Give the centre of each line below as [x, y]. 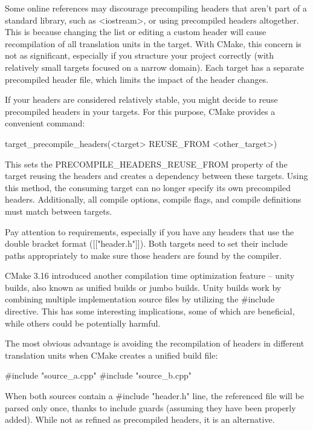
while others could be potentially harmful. [83, 323]
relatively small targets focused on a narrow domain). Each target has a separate [155, 67]
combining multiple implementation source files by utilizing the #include [140, 299]
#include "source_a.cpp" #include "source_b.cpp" [98, 375]
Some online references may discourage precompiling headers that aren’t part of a [156, 8]
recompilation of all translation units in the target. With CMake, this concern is [153, 43]
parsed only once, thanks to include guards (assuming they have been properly [150, 407]
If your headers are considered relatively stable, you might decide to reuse [141, 99]
